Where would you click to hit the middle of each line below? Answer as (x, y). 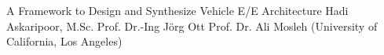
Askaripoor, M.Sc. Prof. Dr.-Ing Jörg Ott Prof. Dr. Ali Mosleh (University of (192, 26)
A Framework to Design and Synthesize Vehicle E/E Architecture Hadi (177, 10)
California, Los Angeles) (64, 41)
